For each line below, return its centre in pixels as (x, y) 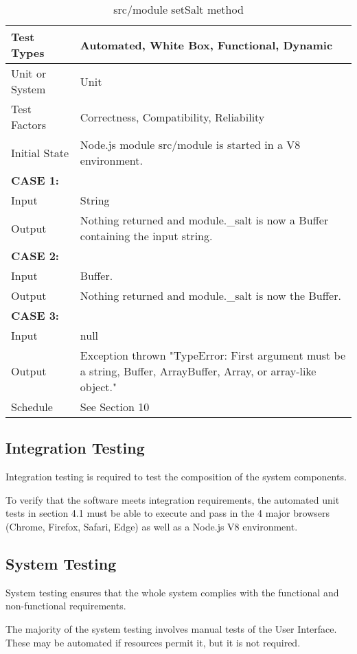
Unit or (29, 73)
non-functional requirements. (66, 606)
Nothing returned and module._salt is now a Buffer (204, 220)
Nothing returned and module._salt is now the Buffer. (210, 295)
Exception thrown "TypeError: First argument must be (213, 355)
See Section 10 (115, 407)
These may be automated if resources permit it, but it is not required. (153, 642)
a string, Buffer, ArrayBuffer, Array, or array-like (198, 371)
